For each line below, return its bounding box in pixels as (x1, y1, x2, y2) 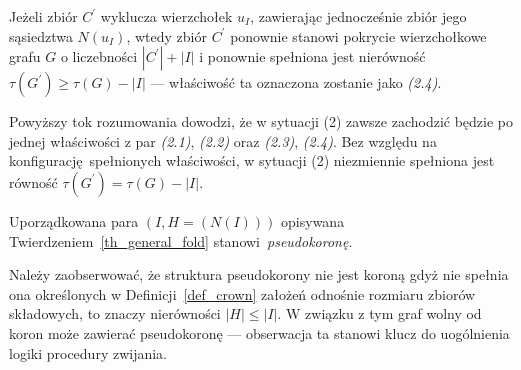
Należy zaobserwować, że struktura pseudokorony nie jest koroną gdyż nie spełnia (9, 264, 509, 285)
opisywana (281, 210, 345, 231)
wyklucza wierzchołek (100, 6, 233, 26)
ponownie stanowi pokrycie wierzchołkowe (230, 25, 487, 46)
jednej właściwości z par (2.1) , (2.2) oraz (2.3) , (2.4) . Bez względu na (9, 130, 437, 151)
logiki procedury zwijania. (9, 342, 168, 363)
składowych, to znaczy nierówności (9, 303, 221, 324)
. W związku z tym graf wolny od (277, 303, 482, 324)
